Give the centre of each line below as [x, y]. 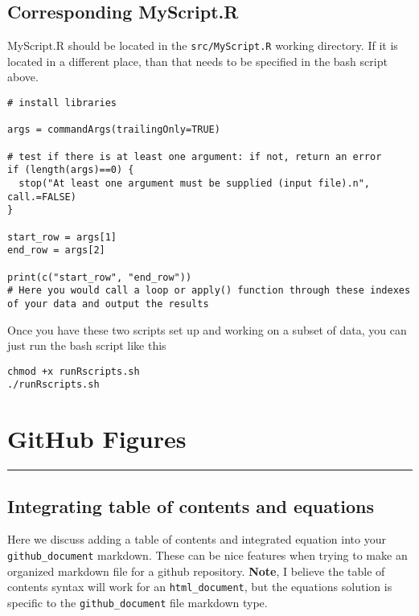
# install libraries [62, 103]
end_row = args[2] [56, 251]
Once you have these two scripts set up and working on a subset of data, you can [207, 329]
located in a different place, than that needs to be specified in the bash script [197, 61]
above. [23, 77]
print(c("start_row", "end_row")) [100, 277]
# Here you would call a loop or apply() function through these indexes [209, 291]
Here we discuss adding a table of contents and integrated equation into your [197, 539]
